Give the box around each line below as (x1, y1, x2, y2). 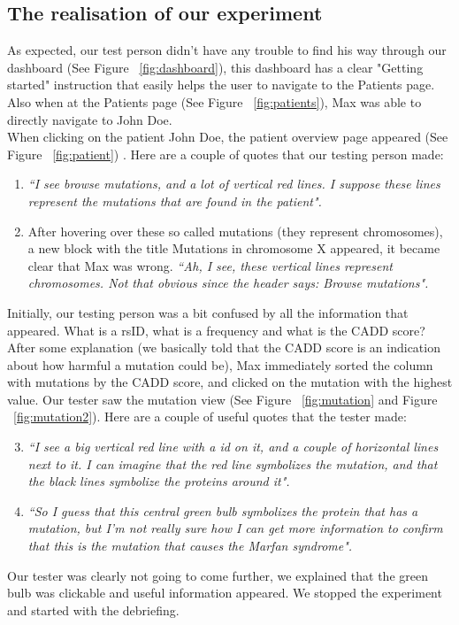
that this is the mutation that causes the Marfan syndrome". (27, 536, 353, 555)
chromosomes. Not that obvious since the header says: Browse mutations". (27, 274, 429, 292)
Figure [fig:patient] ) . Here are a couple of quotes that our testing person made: (7, 144, 444, 163)
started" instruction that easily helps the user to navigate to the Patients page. (7, 75, 435, 94)
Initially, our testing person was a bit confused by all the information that (7, 303, 409, 321)
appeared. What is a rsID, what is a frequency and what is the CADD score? (7, 320, 425, 339)
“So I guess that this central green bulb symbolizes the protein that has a (27, 501, 418, 520)
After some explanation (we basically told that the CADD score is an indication (7, 338, 440, 357)
